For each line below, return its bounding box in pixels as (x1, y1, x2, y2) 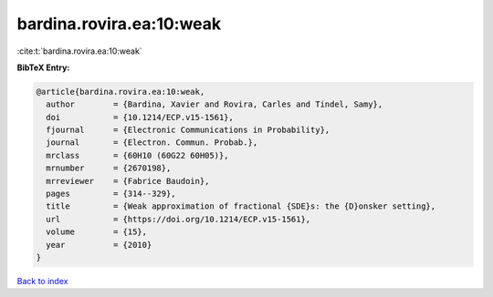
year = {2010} (46, 240, 152, 250)
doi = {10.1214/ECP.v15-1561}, (46, 112, 235, 122)
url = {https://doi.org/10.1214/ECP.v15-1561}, (46, 214, 311, 224)
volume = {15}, (46, 227, 148, 237)
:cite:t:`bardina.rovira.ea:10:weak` (16, 46, 142, 56)
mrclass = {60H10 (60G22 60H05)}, (46, 150, 229, 160)
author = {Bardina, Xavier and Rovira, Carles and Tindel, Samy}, (46, 99, 383, 109)
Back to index (16, 275, 68, 286)
